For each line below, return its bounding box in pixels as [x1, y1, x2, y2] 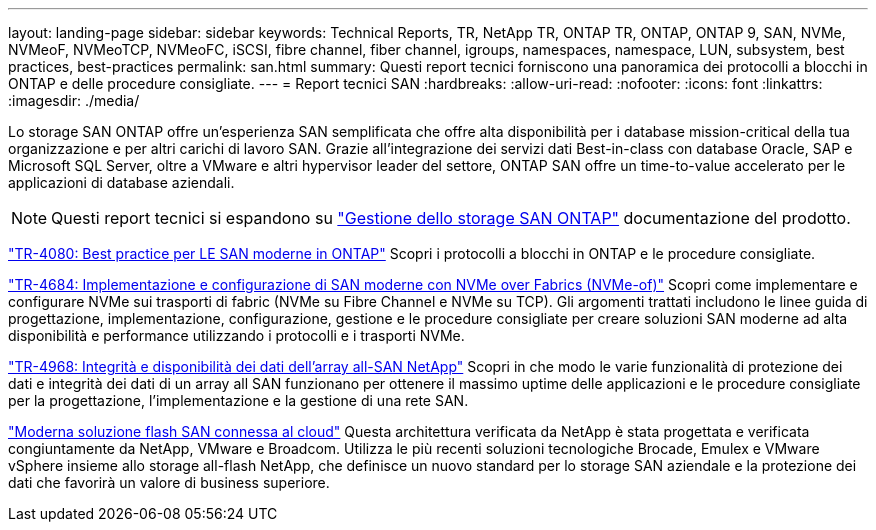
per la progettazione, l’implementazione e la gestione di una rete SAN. [8, 392, 469, 409]
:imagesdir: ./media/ [8, 92, 140, 109]
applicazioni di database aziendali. [8, 174, 235, 191]
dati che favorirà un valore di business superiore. [8, 474, 330, 491]
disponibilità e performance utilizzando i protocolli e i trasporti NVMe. [8, 327, 465, 344]
